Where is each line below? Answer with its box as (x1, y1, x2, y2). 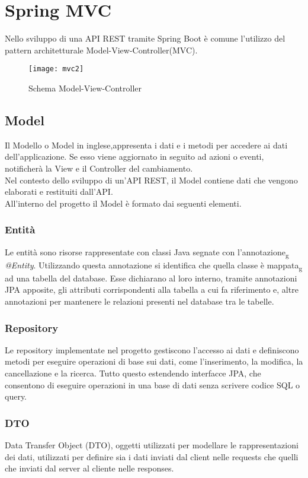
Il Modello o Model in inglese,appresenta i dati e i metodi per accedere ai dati (5, 138, 288, 151)
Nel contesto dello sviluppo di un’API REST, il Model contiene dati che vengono (5, 173, 298, 186)
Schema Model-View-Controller (28, 81, 142, 94)
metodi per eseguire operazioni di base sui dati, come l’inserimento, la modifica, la (5, 355, 303, 368)
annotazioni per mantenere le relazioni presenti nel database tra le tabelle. (5, 295, 274, 307)
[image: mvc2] (28, 65, 84, 74)
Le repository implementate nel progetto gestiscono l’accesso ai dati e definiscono (5, 343, 299, 356)
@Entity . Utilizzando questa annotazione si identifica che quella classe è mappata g (5, 258, 303, 273)
